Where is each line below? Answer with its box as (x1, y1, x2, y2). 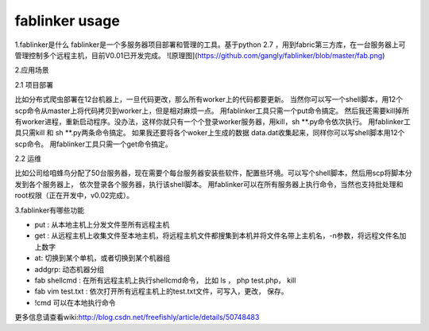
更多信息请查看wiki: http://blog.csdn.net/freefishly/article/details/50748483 (14, 313, 260, 322)
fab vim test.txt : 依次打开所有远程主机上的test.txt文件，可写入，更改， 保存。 (34, 286, 289, 296)
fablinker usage (14, 12, 121, 29)
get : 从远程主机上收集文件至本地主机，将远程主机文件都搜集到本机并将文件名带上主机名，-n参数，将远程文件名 (34, 231, 400, 240)
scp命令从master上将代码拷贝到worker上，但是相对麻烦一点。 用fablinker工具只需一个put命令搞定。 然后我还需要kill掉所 (14, 106, 409, 115)
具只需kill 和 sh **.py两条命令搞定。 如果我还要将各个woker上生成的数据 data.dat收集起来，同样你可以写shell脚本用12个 (14, 128, 405, 138)
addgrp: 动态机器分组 (34, 264, 105, 274)
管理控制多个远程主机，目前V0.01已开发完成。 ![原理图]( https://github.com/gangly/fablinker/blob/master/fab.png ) (14, 50, 385, 60)
